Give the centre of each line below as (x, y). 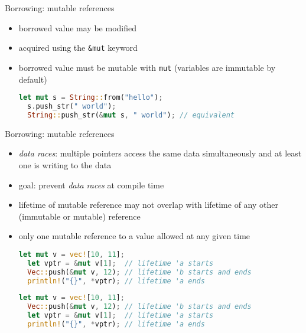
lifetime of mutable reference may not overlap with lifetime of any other (148, 205)
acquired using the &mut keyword (78, 48)
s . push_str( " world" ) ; (72, 106)
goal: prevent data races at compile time (91, 185)
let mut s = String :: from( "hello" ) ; (91, 98)
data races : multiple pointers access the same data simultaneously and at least (160, 153)
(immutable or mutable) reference (79, 216)
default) (33, 79)
